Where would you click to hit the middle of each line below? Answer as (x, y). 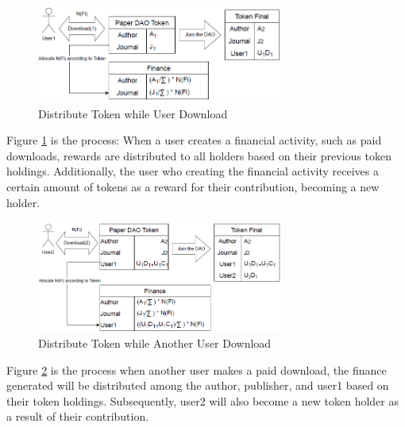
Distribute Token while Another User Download (155, 343)
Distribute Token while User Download (133, 113)
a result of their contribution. (78, 416)
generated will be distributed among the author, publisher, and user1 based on (198, 385)
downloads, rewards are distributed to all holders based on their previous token (199, 155)
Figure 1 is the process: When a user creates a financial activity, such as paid (194, 140)
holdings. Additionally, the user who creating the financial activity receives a (193, 171)
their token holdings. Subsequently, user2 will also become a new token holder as (203, 400)
